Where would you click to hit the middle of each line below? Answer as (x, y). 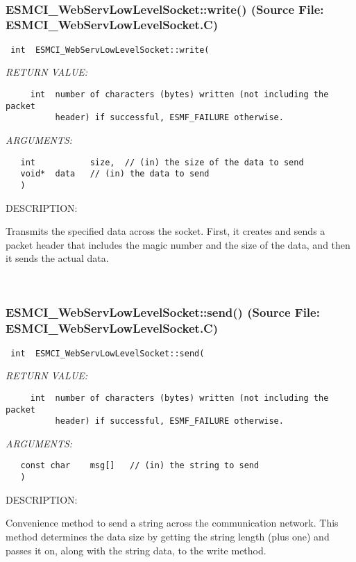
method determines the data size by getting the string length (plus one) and (168, 536)
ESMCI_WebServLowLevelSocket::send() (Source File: (163, 312)
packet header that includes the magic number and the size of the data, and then (178, 244)
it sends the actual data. (57, 258)
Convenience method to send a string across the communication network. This (172, 523)
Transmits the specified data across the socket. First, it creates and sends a (166, 231)
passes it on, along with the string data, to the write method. (136, 550)
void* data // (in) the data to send (115, 174)
